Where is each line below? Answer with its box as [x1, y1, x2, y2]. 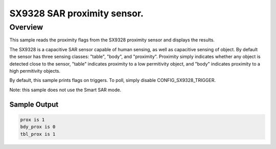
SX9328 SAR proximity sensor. [9, 8, 144, 19]
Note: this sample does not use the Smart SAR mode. [9, 87, 122, 93]
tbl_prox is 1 [20, 131, 56, 137]
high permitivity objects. [9, 68, 61, 74]
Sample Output [9, 100, 59, 109]
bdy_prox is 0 [20, 124, 56, 130]
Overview [9, 23, 43, 32]
